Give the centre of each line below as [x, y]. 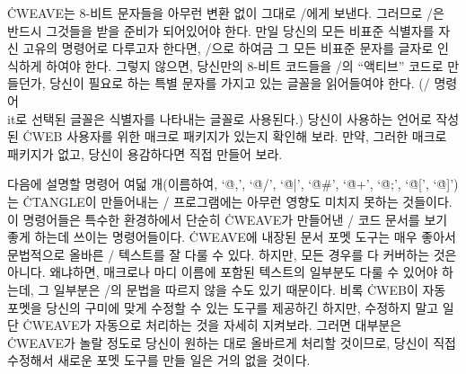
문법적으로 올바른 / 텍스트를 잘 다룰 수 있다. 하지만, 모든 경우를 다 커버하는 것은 [232, 254]
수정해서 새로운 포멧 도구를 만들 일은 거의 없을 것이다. [159, 360]
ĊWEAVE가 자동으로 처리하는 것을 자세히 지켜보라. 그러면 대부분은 [212, 325]
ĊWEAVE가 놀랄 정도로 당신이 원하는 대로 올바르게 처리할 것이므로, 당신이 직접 [232, 342]
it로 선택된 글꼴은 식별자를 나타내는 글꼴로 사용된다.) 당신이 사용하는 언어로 [220, 118]
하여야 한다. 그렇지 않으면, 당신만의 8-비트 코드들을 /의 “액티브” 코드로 [245, 65]
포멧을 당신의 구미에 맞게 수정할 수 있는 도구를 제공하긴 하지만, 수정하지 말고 [223, 307]
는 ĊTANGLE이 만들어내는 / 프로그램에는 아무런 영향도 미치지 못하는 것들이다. [230, 201]
